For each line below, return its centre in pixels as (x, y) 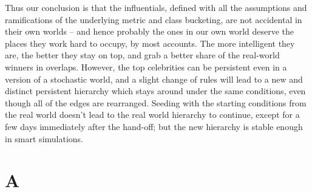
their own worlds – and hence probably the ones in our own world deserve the (150, 31)
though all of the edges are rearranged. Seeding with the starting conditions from (156, 102)
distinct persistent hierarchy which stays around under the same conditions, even (155, 91)
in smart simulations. (44, 138)
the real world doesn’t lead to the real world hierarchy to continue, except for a (152, 115)
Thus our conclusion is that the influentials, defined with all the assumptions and (156, 7)
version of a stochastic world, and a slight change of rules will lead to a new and (154, 79)
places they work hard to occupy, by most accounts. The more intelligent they (150, 43)
